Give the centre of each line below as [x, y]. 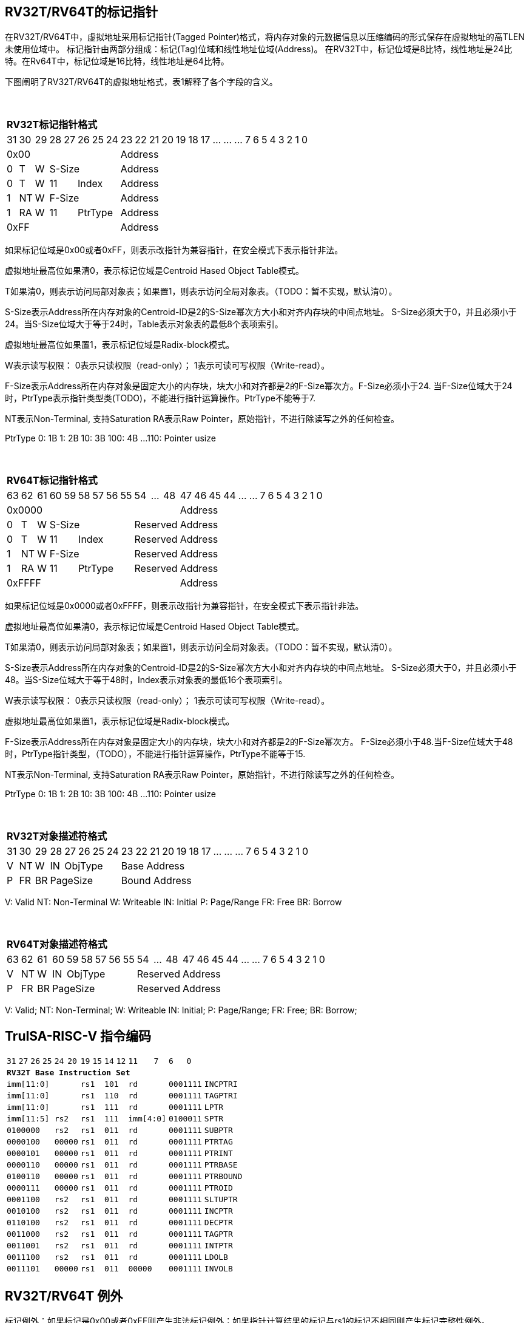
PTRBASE [221, 1165]
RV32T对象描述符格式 [57, 836]
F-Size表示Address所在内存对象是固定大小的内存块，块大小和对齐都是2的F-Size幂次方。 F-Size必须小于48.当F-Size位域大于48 [259, 742]
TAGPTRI [221, 1096]
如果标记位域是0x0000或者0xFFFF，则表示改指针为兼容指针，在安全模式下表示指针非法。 [184, 606]
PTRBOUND [223, 1177]
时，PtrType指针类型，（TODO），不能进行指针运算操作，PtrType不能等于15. [155, 754]
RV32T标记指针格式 [52, 125]
